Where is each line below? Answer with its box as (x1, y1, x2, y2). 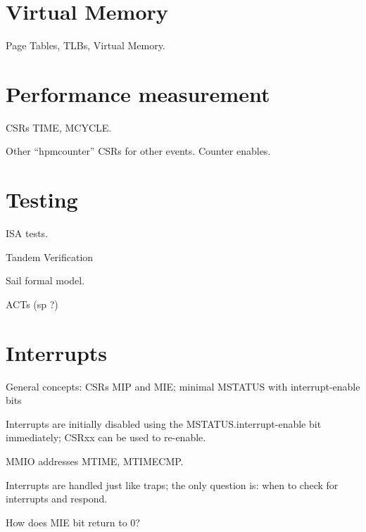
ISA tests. (6, 226, 49, 241)
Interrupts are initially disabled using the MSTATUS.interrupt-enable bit (6, 416, 322, 431)
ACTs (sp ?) (6, 296, 58, 311)
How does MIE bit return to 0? (6, 514, 140, 529)
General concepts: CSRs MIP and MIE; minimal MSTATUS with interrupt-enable (6, 379, 360, 393)
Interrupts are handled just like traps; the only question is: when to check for (6, 477, 339, 492)
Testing (6, 185, 78, 214)
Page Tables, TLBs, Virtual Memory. (6, 38, 165, 53)
